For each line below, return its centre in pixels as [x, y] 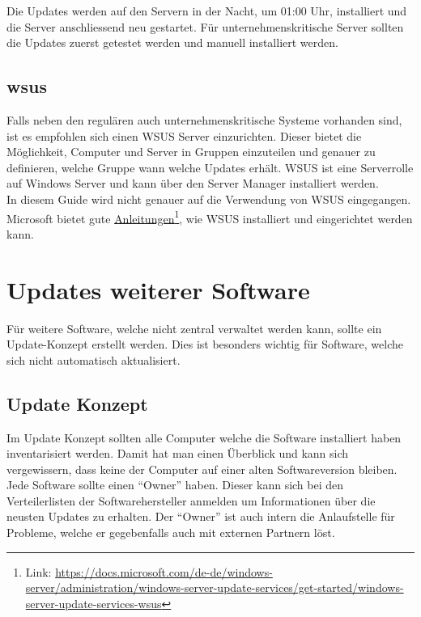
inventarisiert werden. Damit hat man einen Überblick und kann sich [178, 453]
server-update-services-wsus [94, 603]
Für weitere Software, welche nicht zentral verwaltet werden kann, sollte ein [194, 328]
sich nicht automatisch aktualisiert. [94, 359]
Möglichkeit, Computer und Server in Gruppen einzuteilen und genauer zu [191, 152]
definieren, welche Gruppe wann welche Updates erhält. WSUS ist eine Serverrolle [210, 167]
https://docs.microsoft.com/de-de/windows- [164, 571]
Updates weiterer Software [158, 289]
